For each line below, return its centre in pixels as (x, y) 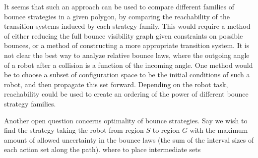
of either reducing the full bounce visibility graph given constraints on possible (124, 35)
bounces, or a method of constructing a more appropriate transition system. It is (127, 45)
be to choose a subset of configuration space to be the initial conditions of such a (127, 75)
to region (166, 130)
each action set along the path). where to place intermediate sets (102, 149)
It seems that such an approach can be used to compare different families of (119, 6)
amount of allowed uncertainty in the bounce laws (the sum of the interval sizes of (129, 139)
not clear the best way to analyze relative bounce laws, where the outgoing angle (127, 55)
